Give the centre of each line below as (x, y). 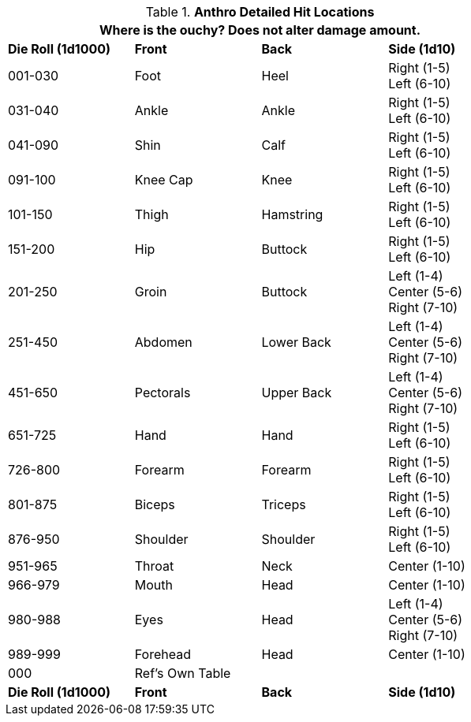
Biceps (155, 504)
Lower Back (296, 342)
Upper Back (297, 393)
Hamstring (292, 214)
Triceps (284, 504)
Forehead (163, 654)
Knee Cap (164, 180)
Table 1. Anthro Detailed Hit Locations (260, 12)
